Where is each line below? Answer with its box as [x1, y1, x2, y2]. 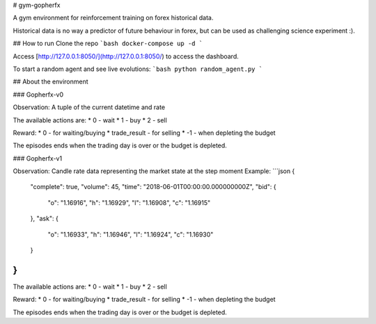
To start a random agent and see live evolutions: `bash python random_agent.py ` [13, 65, 263, 73]
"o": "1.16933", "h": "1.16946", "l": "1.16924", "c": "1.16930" [47, 230, 214, 238]
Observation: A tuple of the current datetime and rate [13, 103, 166, 111]
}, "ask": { [30, 214, 58, 222]
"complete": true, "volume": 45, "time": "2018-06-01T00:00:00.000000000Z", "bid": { [30, 183, 276, 191]
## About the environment [13, 77, 88, 86]
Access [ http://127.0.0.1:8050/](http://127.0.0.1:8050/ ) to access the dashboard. [13, 52, 240, 60]
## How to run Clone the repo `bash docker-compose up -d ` [13, 39, 203, 48]
